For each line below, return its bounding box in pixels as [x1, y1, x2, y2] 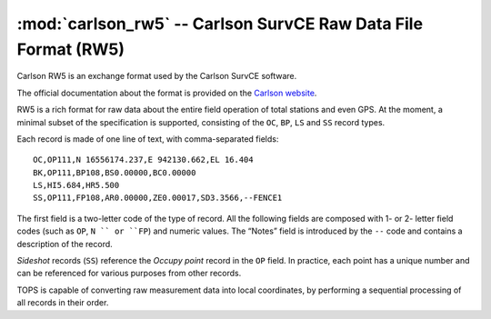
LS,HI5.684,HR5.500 [33, 180, 120, 191]
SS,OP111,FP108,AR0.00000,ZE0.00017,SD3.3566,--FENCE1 [33, 193, 283, 204]
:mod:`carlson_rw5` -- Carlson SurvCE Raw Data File [16, 14, 423, 34]
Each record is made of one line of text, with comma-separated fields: [16, 133, 279, 145]
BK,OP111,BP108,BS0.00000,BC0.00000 [33, 167, 196, 177]
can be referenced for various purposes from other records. [16, 268, 242, 279]
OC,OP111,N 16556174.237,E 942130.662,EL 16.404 [33, 155, 254, 165]
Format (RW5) [16, 39, 125, 59]
